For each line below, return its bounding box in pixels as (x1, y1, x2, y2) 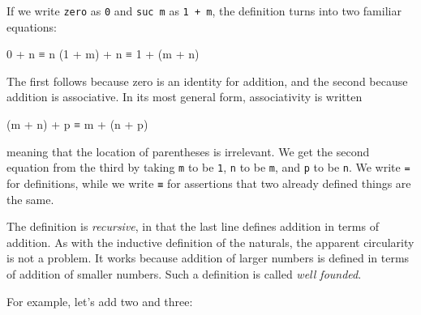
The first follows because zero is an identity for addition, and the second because (6, 72, 408, 89)
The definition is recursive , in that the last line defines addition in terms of (6, 218, 379, 235)
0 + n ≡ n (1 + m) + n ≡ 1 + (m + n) (6, 45, 200, 62)
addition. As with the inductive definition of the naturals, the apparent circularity (6, 233, 415, 250)
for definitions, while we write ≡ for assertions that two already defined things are (6, 174, 411, 191)
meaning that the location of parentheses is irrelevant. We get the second (6, 143, 370, 160)
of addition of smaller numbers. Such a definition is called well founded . (6, 265, 362, 282)
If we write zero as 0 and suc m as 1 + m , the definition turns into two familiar (6, 2, 402, 19)
